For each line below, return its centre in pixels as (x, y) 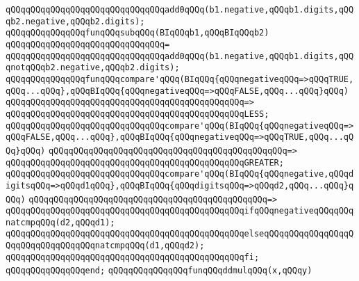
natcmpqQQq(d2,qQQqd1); (60, 222)
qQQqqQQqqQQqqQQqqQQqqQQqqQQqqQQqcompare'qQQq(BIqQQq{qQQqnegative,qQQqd (180, 174)
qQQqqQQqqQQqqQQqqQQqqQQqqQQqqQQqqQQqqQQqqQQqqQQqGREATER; (145, 162)
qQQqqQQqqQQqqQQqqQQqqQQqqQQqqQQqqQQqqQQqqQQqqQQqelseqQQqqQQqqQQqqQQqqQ (180, 234)
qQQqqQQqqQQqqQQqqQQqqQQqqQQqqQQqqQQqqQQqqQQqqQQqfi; (133, 257)
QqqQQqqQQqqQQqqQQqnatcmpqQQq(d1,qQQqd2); (105, 246)
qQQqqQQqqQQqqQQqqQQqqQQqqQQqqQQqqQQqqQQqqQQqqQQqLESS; (137, 114)
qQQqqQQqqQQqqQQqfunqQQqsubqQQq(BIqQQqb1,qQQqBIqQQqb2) (137, 33)
